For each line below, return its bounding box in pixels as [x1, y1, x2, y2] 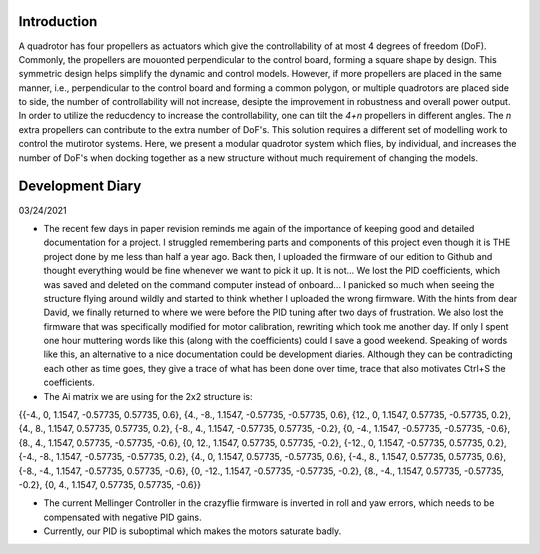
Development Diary [18, 178, 142, 195]
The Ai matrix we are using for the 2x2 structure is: [43, 390, 254, 402]
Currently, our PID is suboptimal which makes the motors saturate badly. [43, 525, 342, 537]
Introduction [18, 13, 98, 30]
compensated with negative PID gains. [43, 511, 202, 523]
